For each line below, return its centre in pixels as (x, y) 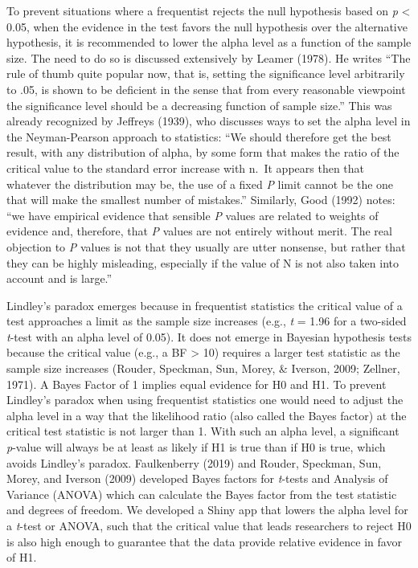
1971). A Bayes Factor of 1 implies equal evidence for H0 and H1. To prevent (197, 384)
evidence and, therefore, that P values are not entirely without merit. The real (199, 231)
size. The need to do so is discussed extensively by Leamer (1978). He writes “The (209, 57)
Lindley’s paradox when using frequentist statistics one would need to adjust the (205, 400)
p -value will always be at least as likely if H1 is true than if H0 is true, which (196, 447)
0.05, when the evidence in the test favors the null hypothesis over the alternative (207, 26)
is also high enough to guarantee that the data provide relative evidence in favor (204, 541)
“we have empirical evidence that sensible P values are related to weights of (193, 215)
